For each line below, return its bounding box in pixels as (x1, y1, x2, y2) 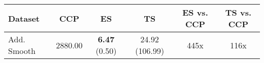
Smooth (8, 45, 36, 56)
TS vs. (225, 7, 252, 18)
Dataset (8, 12, 40, 24)
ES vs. (182, 7, 208, 18)
